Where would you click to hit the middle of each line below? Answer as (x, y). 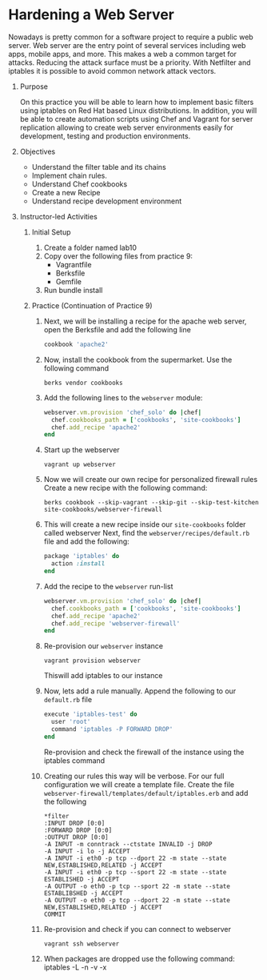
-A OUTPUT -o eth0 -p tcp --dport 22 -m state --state (137, 900)
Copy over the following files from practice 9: (118, 256)
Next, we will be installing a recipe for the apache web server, (145, 321)
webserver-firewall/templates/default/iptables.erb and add (146, 793)
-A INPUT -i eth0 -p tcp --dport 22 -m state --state (135, 858)
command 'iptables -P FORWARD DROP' (112, 729)
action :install (78, 564)
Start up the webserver (82, 450)
